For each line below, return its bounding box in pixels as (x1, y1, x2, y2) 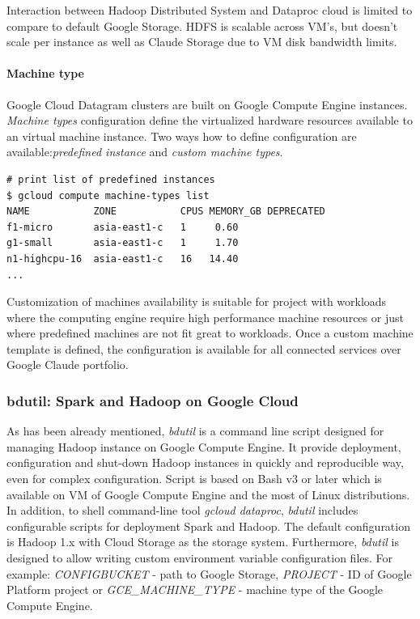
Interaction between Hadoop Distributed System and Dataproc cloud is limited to (6, 2, 413, 18)
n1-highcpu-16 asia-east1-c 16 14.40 (6, 252, 239, 265)
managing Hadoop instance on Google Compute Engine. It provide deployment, (6, 438, 401, 455)
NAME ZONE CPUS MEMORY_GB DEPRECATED (6, 206, 325, 218)
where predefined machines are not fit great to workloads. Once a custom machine (6, 324, 414, 341)
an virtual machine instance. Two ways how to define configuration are (6, 127, 357, 144)
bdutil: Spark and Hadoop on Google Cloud (6, 391, 299, 410)
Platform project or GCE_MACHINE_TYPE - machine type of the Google (6, 581, 384, 598)
